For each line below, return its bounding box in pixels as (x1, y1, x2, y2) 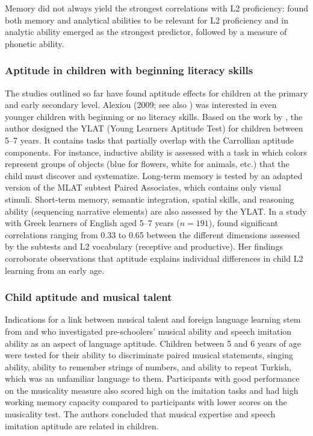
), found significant (208, 216, 279, 229)
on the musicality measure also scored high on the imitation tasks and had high (5, 384, 299, 396)
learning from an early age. (5, 264, 105, 276)
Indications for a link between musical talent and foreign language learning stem (5, 313, 301, 326)
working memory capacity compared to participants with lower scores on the (5, 396, 287, 408)
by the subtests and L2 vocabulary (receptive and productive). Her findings (5, 240, 283, 253)
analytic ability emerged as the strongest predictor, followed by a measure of (5, 25, 287, 38)
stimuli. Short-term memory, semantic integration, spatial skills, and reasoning (5, 192, 294, 205)
